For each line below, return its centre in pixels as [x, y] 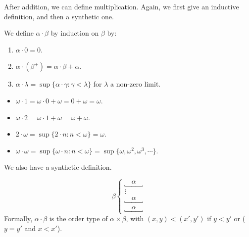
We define [19, 33]
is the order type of [78, 218]
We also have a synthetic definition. [58, 167]
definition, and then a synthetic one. [59, 16]
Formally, [18, 218]
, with [135, 218]
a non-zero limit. [136, 84]
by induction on [75, 33]
